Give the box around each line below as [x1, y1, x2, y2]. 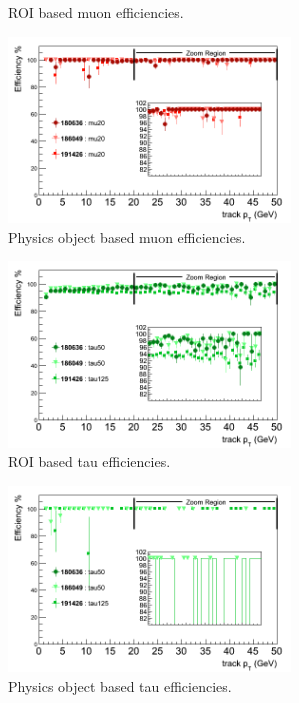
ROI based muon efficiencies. [8, 2, 184, 22]
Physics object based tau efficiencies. [8, 675, 232, 696]
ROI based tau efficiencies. [8, 451, 171, 472]
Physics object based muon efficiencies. [8, 226, 246, 247]
